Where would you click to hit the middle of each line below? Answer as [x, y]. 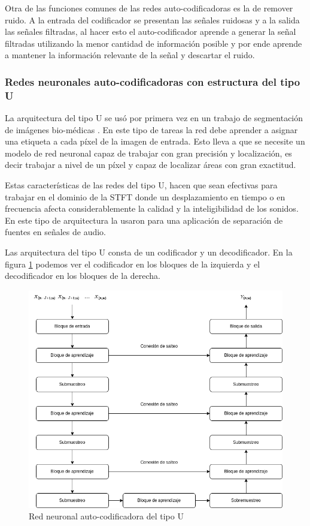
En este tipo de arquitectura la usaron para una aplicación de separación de [144, 220]
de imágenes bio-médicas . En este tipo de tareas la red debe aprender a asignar [151, 129]
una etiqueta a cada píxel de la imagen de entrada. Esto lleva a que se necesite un [155, 141]
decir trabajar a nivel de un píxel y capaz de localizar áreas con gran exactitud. [151, 165]
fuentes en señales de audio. [55, 232]
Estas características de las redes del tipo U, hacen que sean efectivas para [141, 185]
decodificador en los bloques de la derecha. [83, 276]
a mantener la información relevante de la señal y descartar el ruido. [130, 55]
